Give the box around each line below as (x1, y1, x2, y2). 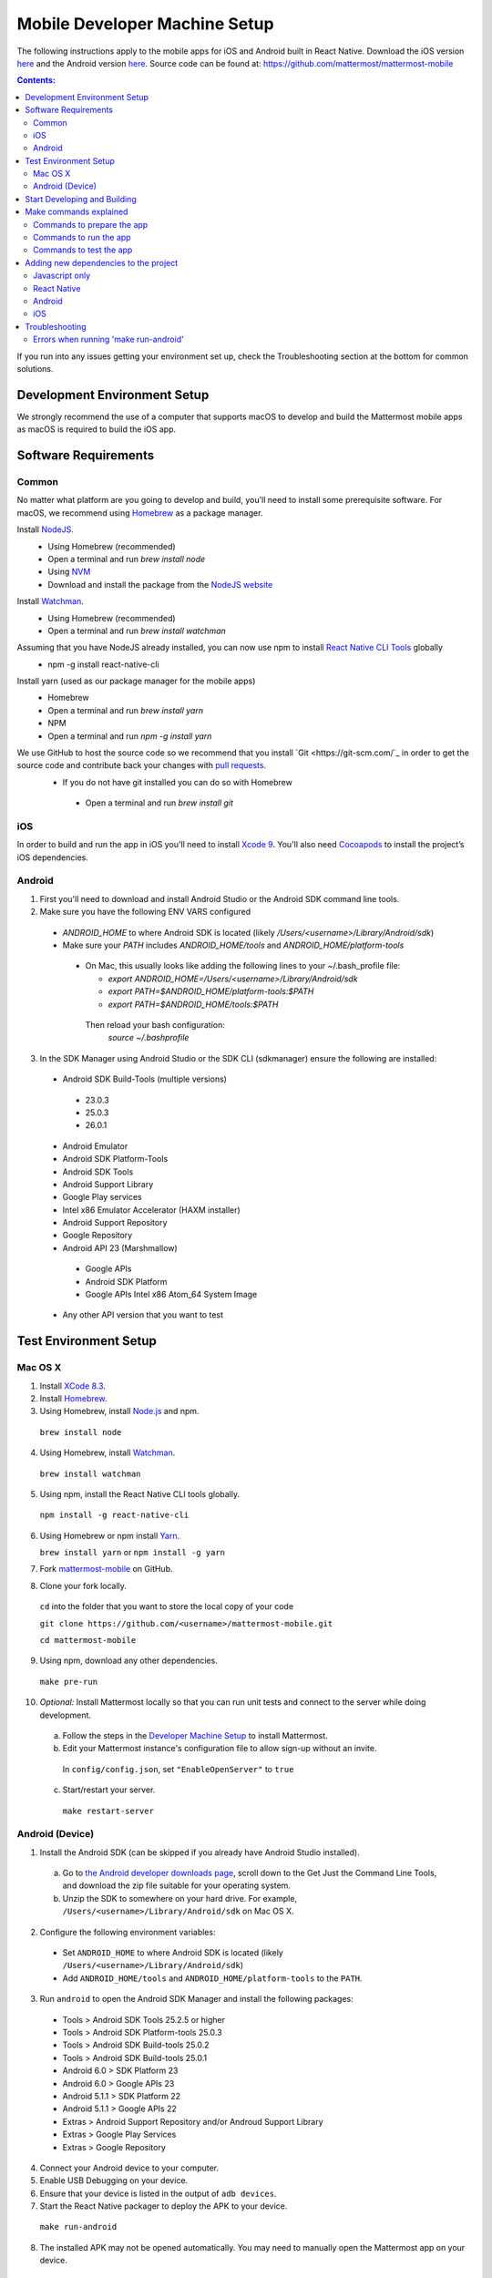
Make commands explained (25, 206, 128, 218)
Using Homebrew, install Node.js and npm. (39, 1406, 200, 1417)
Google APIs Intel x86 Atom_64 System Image (85, 1289, 258, 1300)
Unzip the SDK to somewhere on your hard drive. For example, (62, 1893, 298, 1903)
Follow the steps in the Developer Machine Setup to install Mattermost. (62, 1729, 328, 1740)
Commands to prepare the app (33, 219, 149, 230)
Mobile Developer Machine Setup (16, 14, 274, 34)
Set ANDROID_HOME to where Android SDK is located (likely (62, 1947, 284, 1958)
